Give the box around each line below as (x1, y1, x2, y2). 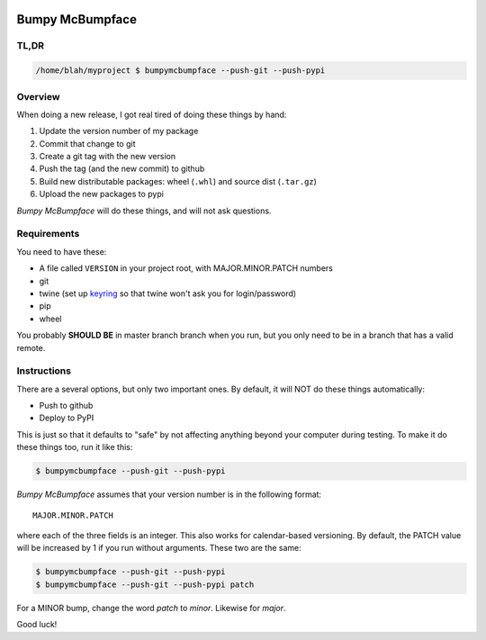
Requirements (16, 228, 80, 240)
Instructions (16, 365, 72, 377)
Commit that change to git (39, 138, 136, 149)
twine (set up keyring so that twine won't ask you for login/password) (39, 288, 297, 299)
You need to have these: (16, 246, 107, 257)
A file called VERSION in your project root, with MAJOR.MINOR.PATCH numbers (39, 263, 333, 274)
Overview (16, 90, 60, 103)
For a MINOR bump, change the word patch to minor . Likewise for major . (16, 602, 287, 613)
